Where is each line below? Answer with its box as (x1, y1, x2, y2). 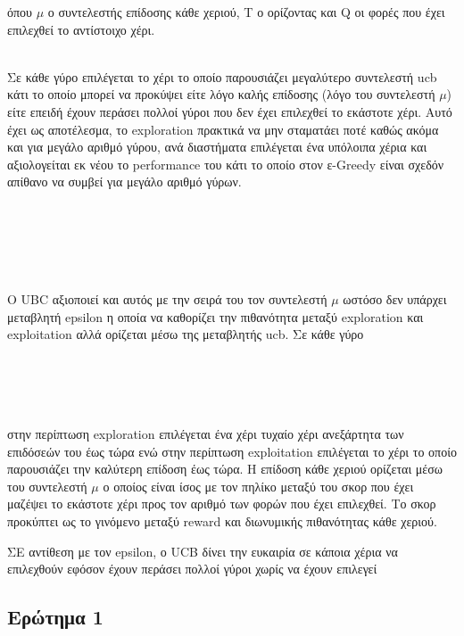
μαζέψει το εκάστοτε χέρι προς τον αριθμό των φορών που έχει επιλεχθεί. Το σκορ (7, 494, 436, 513)
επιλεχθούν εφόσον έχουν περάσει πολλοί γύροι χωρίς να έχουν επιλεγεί (7, 559, 377, 578)
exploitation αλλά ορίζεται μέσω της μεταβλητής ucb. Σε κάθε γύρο (7, 325, 364, 343)
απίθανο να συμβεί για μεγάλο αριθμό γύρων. (7, 172, 242, 191)
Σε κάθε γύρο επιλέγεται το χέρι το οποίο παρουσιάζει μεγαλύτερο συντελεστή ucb (7, 67, 437, 86)
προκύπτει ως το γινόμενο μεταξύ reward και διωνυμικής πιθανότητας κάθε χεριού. (7, 512, 437, 531)
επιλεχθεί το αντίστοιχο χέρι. (7, 20, 155, 38)
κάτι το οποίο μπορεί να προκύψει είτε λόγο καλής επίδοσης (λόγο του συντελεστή (7, 85, 435, 103)
